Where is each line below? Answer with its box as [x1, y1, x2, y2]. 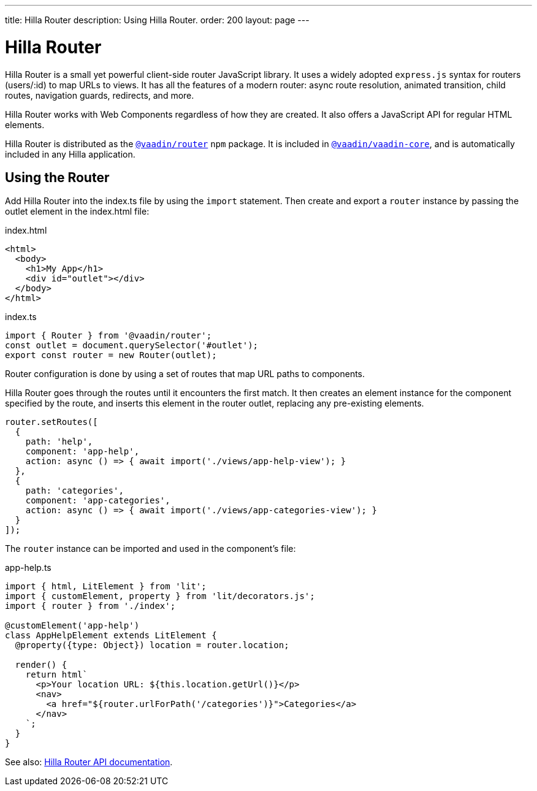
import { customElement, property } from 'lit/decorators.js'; [5, 591, 315, 602]
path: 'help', [25, 437, 93, 447]
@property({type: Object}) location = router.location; [15, 640, 289, 651]
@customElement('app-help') [5, 621, 140, 631]
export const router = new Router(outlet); [5, 350, 217, 361]
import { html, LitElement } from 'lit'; [5, 581, 207, 592]
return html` [25, 670, 88, 680]
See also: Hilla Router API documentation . [5, 757, 173, 768]
